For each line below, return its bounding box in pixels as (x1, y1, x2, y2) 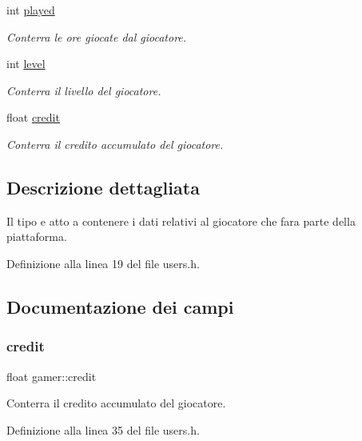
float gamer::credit (6, 367, 97, 384)
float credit (6, 109, 60, 126)
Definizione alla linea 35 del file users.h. (6, 421, 200, 438)
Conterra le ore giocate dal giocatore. (6, 28, 187, 45)
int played (6, 2, 55, 18)
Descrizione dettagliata (6, 174, 200, 199)
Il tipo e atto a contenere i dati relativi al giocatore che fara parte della (6, 212, 356, 229)
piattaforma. (6, 228, 67, 245)
